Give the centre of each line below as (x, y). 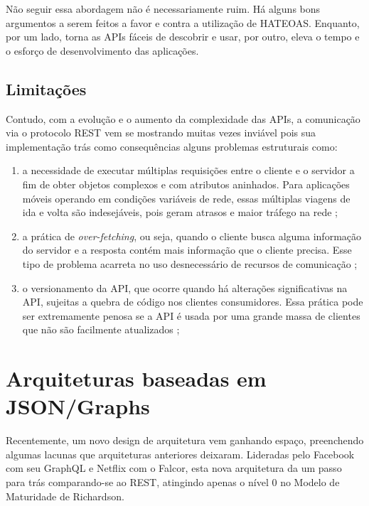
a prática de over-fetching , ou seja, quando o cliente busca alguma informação (192, 236)
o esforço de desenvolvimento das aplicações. (102, 50)
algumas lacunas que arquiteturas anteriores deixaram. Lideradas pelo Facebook (180, 454)
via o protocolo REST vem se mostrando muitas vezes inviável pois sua (161, 133)
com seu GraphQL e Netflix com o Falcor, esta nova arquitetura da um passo (174, 468)
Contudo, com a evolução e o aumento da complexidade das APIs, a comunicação (183, 118)
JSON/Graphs (78, 406)
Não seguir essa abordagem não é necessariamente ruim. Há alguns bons (163, 9)
